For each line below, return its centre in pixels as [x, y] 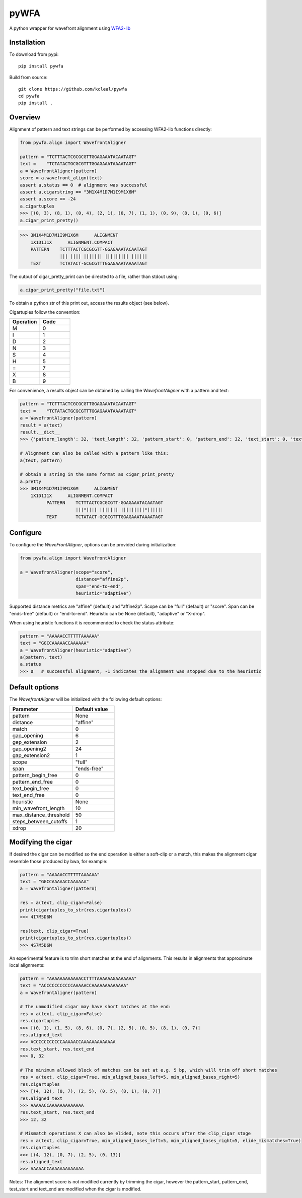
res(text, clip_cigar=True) [54, 931]
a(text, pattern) [41, 460]
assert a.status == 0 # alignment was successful [84, 185]
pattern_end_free [32, 782]
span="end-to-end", [100, 586]
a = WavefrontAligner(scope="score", [66, 572]
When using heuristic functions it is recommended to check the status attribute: [92, 622]
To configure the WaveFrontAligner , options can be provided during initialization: [93, 545]
